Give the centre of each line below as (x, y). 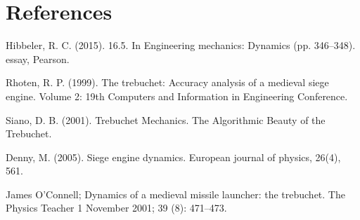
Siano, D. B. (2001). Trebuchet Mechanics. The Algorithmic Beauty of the (166, 119)
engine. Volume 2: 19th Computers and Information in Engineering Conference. (177, 96)
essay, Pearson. (38, 59)
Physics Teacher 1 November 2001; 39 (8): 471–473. (116, 208)
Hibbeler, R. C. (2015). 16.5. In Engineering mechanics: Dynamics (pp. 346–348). (181, 45)
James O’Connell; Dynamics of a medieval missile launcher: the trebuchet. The (175, 194)
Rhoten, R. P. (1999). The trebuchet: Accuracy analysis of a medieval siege (167, 82)
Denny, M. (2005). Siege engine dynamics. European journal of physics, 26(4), (173, 157)
